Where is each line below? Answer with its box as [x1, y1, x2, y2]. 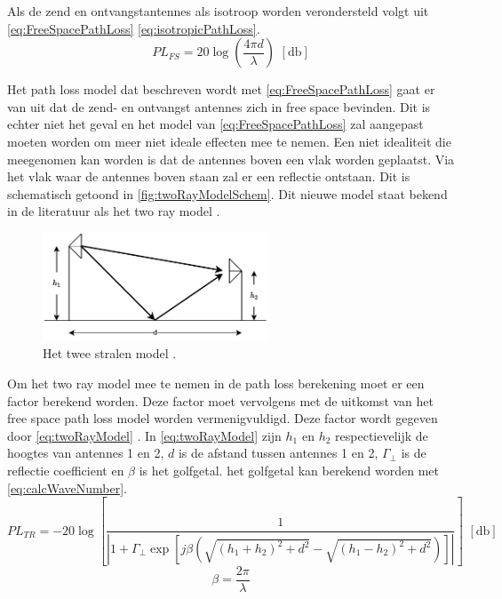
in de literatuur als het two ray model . [7, 202, 220, 220]
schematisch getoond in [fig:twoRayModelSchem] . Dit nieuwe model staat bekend [7, 184, 448, 203]
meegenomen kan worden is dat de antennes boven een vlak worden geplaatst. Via [7, 149, 455, 168]
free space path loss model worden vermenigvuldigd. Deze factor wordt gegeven [7, 409, 438, 427]
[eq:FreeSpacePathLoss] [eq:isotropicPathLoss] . [7, 19, 260, 37]
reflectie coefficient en [7, 460, 124, 479]
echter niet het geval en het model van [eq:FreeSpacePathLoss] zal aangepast [7, 115, 424, 133]
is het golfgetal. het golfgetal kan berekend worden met [139, 460, 440, 479]
